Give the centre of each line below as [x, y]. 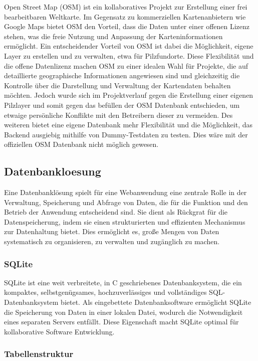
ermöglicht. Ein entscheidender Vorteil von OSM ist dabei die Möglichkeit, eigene [129, 46]
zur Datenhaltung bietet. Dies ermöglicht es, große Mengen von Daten [112, 231]
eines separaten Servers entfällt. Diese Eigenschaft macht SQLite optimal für [121, 322]
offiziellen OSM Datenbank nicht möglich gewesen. [81, 144]
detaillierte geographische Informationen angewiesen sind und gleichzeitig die [122, 75]
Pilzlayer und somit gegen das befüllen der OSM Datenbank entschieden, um [122, 105]
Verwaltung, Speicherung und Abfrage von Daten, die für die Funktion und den [126, 202]
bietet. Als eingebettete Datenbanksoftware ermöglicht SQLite [156, 302]
